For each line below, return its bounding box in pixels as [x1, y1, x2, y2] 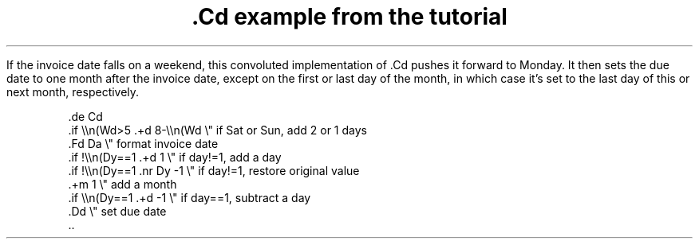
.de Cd [68, 109, 103, 123]
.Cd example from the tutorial [192, 3, 507, 30]
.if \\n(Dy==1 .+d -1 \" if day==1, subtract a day [68, 190, 311, 204]
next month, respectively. [6, 84, 140, 99]
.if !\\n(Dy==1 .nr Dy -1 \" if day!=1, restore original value [68, 163, 360, 177]
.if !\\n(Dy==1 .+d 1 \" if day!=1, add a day [68, 150, 282, 164]
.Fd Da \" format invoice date [68, 136, 219, 150]
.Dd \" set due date [68, 204, 167, 218]
